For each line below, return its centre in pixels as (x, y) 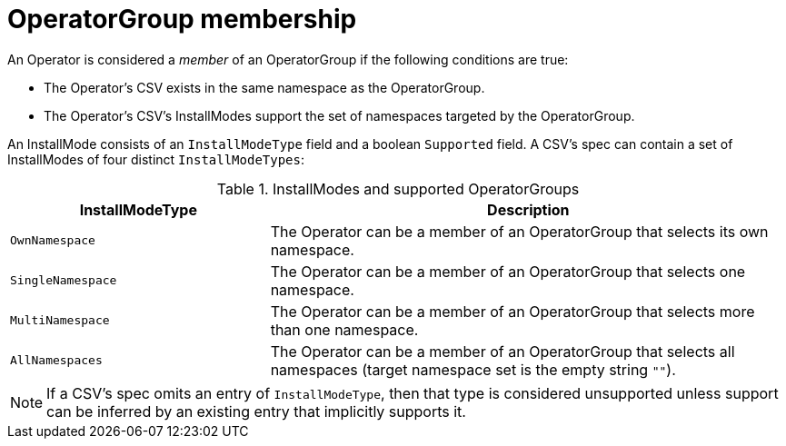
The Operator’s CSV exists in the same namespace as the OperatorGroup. (264, 87)
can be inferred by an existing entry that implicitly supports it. (256, 411)
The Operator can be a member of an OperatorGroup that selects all (502, 351)
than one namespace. (344, 329)
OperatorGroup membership (182, 19)
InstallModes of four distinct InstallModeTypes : (156, 159)
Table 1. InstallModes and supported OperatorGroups (398, 188)
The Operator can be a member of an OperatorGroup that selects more (512, 311)
